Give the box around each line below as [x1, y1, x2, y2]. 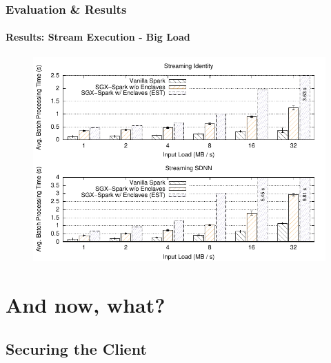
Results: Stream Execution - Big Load [6, 30, 190, 44]
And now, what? [6, 291, 165, 319]
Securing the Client [6, 338, 147, 359]
